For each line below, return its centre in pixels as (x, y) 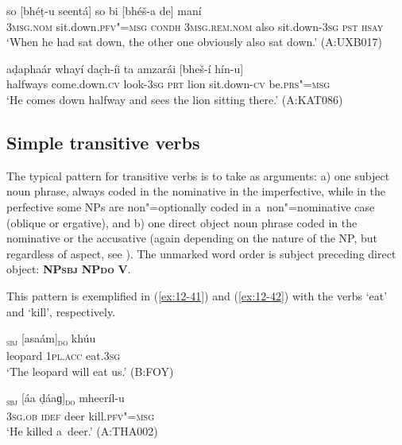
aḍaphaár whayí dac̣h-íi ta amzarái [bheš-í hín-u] (125, 68)
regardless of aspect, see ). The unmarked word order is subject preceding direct (201, 253)
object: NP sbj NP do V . (69, 269)
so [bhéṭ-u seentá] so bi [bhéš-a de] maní (104, 10)
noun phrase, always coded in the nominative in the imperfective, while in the (196, 191)
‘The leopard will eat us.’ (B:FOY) (90, 371)
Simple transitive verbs (103, 142)
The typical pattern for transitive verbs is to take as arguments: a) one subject (198, 175)
